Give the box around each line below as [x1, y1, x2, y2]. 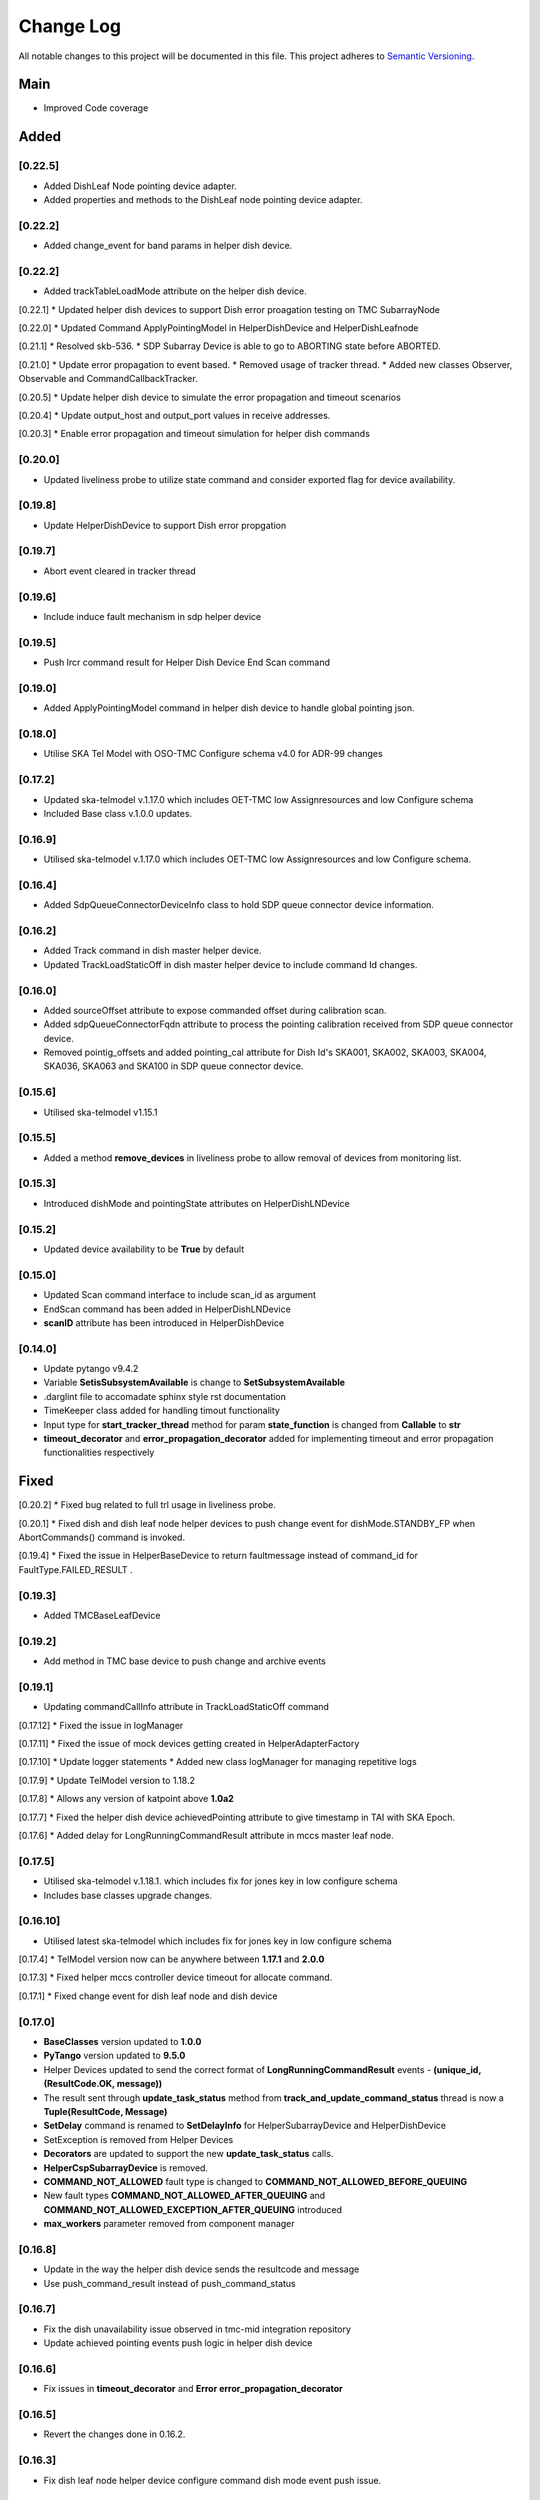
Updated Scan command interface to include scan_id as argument [43, 1289, 317, 1301]
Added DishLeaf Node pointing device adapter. [43, 180, 237, 192]
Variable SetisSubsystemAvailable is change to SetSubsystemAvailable [43, 1376, 345, 1389]
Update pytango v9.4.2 [43, 1363, 139, 1375]
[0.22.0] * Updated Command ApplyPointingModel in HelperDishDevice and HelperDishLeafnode [18, 322, 419, 334]
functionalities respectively [43, 1446, 155, 1459]
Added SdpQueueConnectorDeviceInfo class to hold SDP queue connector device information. [43, 899, 435, 911]
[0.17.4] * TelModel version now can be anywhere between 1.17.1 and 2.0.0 [18, 1953, 325, 1965]
